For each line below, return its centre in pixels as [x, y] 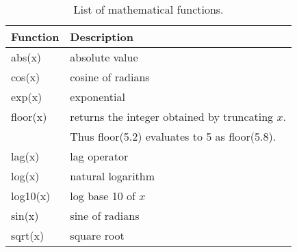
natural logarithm [113, 176]
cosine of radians [110, 77]
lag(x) [25, 156]
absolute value [104, 57]
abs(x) [26, 57]
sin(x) [25, 215]
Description [102, 37]
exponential [98, 97]
